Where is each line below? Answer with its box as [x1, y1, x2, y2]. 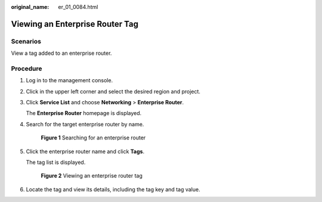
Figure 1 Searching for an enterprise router [41, 134, 146, 141]
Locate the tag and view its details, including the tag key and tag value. [26, 185, 200, 193]
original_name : [11, 4, 49, 10]
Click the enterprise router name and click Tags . [26, 148, 145, 155]
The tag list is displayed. [26, 159, 86, 166]
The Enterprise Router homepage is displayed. [26, 110, 142, 117]
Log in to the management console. [26, 77, 113, 84]
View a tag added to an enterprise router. [11, 49, 112, 57]
